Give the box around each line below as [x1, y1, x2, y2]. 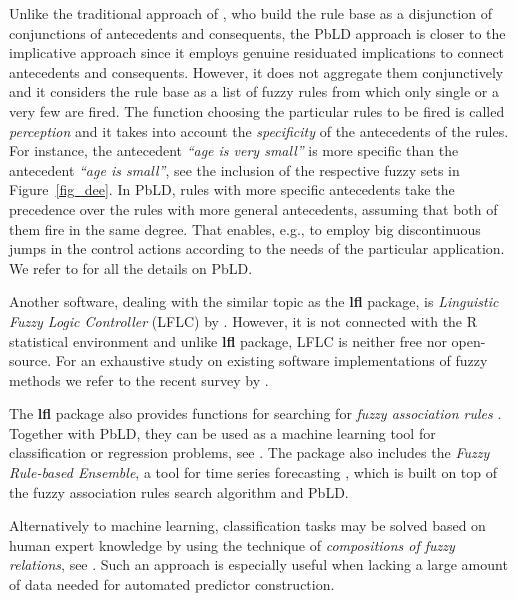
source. [9, 350, 52, 371]
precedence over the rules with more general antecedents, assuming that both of [9, 198, 498, 219]
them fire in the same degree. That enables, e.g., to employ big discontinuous [9, 218, 481, 239]
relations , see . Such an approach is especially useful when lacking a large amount [9, 554, 508, 575]
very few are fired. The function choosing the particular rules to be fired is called [9, 100, 505, 121]
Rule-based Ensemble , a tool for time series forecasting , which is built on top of [9, 462, 498, 483]
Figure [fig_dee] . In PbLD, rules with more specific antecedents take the [9, 179, 455, 200]
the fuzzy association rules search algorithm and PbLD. [9, 481, 349, 502]
